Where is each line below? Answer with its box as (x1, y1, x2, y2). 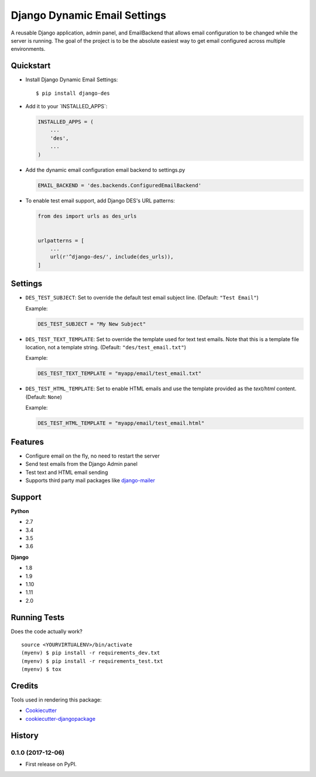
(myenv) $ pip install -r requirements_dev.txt (21, 649, 160, 656)
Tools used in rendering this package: (11, 696, 102, 703)
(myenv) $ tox (21, 666, 61, 673)
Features (11, 436, 44, 447)
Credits (11, 680, 39, 690)
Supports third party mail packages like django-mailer (25, 477, 155, 484)
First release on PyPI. (25, 761, 77, 768)
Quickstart (11, 61, 51, 71)
